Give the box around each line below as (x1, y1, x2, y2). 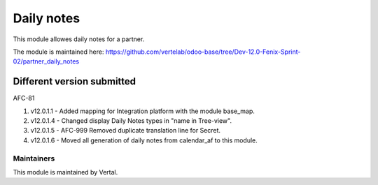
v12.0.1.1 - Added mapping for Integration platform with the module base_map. (30, 107, 255, 115)
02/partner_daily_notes (13, 57, 80, 66)
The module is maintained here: (13, 47, 104, 56)
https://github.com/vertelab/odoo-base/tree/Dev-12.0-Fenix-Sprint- (105, 47, 301, 56)
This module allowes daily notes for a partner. (13, 35, 145, 43)
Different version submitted (13, 75, 136, 87)
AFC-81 (13, 94, 35, 103)
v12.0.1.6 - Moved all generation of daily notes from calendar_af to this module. (30, 136, 258, 145)
